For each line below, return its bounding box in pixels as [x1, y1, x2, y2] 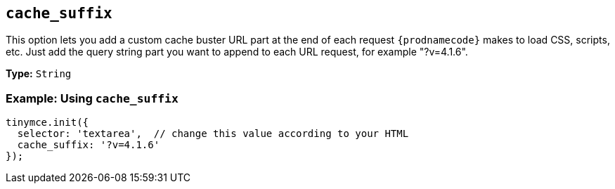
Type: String [6, 67, 72, 80]
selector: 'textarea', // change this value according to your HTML [17, 128, 409, 140]
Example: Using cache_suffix [6, 91, 179, 105]
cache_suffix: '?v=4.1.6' [17, 139, 160, 151]
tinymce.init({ [6, 117, 89, 129]
